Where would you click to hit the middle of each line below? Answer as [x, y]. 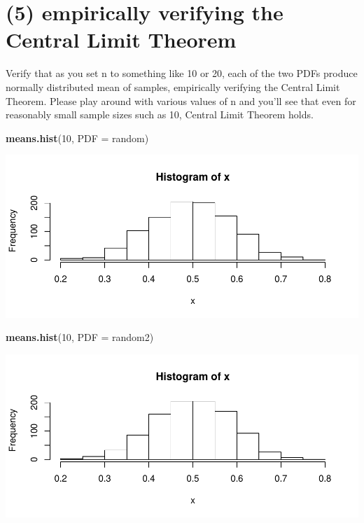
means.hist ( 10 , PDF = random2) [80, 337]
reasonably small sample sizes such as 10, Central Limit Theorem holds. [160, 114]
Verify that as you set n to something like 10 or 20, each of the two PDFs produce [182, 73]
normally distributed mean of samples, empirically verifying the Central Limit [173, 86]
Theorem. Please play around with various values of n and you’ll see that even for [181, 100]
